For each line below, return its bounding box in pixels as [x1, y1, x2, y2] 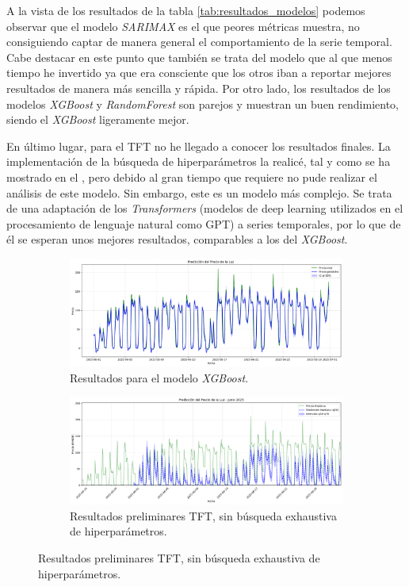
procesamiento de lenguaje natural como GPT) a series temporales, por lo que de [6, 215, 401, 232]
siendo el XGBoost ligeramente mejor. [6, 111, 189, 128]
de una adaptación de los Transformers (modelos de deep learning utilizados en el [6, 200, 403, 217]
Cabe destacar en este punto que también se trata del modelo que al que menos [6, 48, 392, 65]
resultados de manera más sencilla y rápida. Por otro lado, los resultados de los [6, 79, 391, 96]
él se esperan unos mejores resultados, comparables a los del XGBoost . [6, 231, 348, 247]
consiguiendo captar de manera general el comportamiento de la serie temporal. [6, 33, 392, 50]
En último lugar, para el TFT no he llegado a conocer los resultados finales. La [6, 137, 391, 154]
